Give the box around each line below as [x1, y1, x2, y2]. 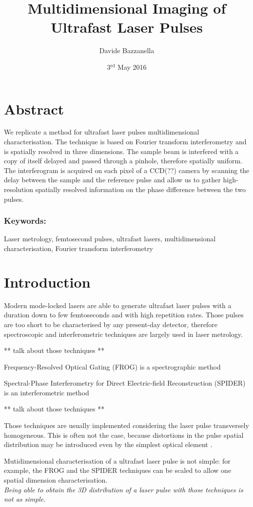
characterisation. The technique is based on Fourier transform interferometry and [4, 136, 247, 147]
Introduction [4, 272, 91, 292]
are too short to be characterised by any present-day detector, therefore [4, 319, 218, 329]
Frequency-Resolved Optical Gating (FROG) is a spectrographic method [4, 361, 221, 371]
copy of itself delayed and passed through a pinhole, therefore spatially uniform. [4, 156, 242, 166]
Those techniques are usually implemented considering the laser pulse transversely [4, 420, 249, 430]
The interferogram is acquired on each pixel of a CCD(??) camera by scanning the [4, 165, 250, 175]
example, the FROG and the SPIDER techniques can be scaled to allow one [4, 465, 232, 475]
